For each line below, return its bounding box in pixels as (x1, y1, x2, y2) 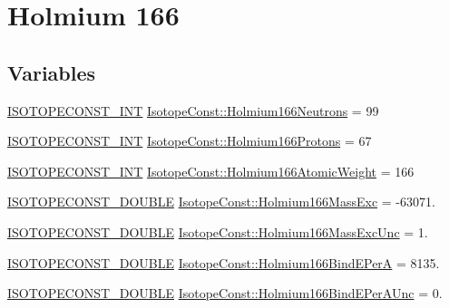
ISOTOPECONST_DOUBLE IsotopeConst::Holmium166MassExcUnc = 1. (7, 222, 428, 241)
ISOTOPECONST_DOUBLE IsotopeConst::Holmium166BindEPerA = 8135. (7, 253, 440, 272)
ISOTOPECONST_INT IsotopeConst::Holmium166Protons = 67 (7, 131, 372, 150)
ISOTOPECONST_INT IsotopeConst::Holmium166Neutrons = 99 (7, 101, 379, 120)
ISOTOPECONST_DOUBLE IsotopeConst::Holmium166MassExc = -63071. (7, 192, 435, 211)
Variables (7, 58, 96, 86)
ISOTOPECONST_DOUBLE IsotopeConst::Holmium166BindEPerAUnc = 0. (7, 284, 443, 303)
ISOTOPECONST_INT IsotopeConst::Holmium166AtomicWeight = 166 (7, 161, 415, 180)
